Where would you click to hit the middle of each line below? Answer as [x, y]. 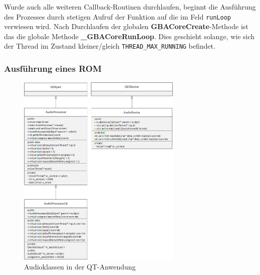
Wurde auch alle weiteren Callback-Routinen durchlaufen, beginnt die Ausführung [130, 7]
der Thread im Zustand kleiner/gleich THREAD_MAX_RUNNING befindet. [110, 46]
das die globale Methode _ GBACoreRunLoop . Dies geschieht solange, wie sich [129, 36]
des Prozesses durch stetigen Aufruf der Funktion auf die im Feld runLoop [117, 16]
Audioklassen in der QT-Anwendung [80, 267]
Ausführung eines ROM [53, 68]
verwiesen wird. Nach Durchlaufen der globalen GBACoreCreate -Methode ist [126, 26]
